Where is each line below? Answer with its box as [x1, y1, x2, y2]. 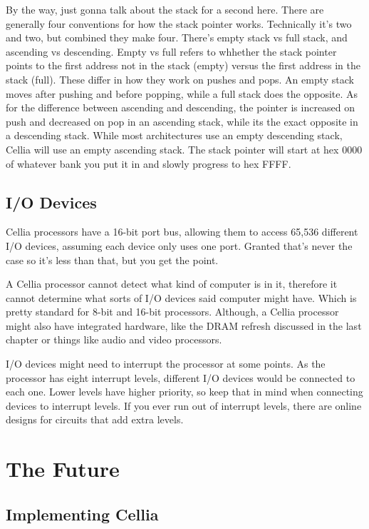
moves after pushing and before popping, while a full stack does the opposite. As [6, 86, 358, 101]
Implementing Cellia [6, 503, 159, 525]
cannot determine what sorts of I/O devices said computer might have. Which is [6, 290, 357, 305]
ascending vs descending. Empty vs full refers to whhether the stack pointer [6, 44, 337, 59]
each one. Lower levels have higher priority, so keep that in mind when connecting [6, 384, 363, 399]
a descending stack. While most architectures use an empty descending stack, [6, 128, 343, 143]
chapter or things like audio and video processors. [6, 332, 222, 347]
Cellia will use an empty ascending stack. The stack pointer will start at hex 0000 [6, 141, 363, 156]
